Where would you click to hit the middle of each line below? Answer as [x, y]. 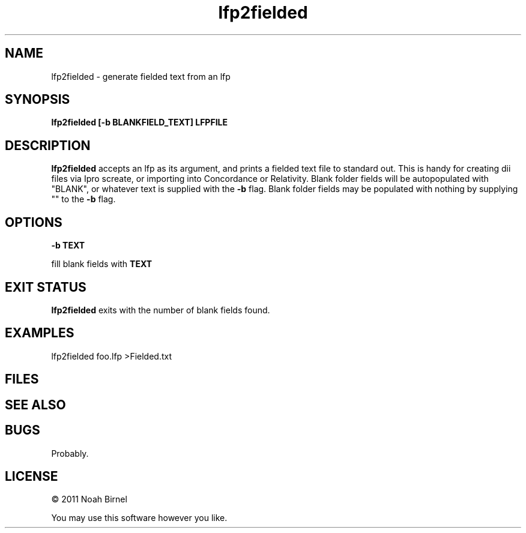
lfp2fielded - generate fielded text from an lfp [141, 76]
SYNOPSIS [38, 100]
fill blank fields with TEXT [102, 264]
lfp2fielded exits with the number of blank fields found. [161, 310]
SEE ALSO [35, 405]
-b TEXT [68, 245]
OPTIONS [34, 222]
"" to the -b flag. [83, 199]
